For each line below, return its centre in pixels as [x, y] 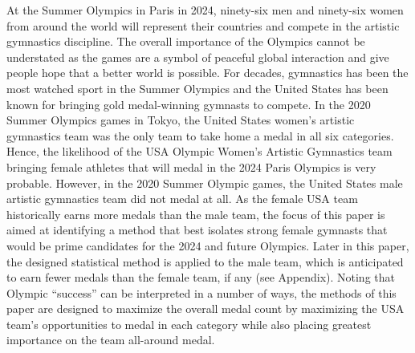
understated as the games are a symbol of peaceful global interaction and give [198, 57]
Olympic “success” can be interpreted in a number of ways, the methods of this [201, 292]
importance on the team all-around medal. [111, 340]
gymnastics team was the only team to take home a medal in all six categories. [200, 135]
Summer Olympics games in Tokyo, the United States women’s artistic [181, 120]
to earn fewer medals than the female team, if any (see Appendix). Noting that [201, 277]
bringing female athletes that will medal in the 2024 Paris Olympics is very [191, 166]
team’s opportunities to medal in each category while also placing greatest [189, 324]
